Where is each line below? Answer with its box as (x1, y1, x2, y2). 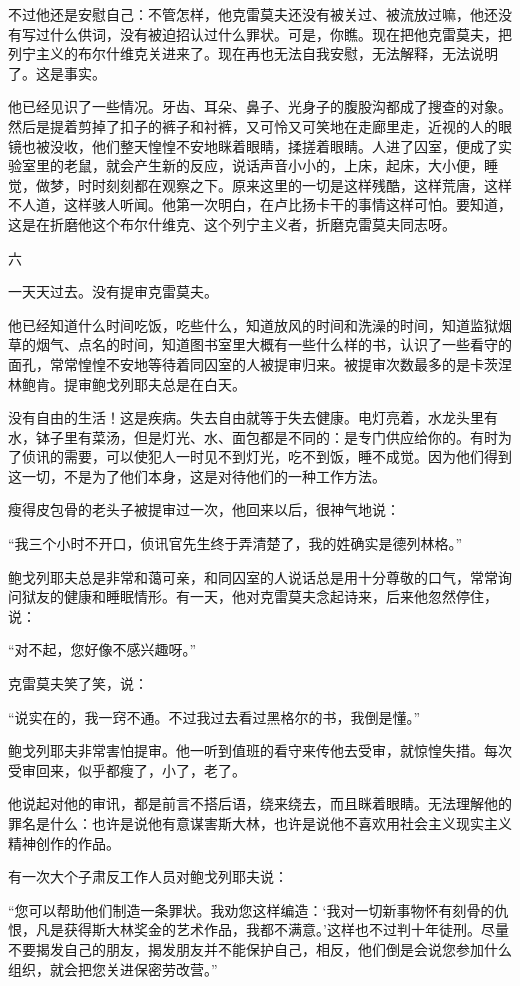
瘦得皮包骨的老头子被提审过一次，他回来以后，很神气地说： (8, 499, 400, 520)
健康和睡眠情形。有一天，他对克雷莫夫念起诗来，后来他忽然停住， (63, 586, 498, 607)
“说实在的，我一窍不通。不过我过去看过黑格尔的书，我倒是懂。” (8, 706, 421, 727)
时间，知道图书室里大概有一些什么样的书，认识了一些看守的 (119, 334, 512, 355)
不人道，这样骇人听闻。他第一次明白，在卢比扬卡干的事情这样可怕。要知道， (8, 194, 512, 215)
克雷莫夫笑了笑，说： (8, 673, 148, 694)
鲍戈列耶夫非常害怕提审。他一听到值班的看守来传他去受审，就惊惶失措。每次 (8, 740, 512, 761)
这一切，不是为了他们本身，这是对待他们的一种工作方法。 (8, 465, 386, 486)
